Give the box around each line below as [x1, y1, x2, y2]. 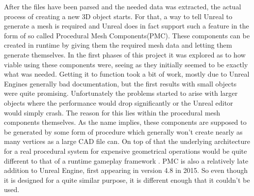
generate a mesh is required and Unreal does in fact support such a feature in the [4, 21, 249, 31]
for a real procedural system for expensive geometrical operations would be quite [4, 145, 247, 156]
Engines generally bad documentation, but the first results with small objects [4, 78, 237, 88]
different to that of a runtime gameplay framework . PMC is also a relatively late [4, 155, 249, 166]
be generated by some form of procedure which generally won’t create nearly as [4, 126, 243, 137]
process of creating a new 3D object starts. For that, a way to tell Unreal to [4, 11, 232, 21]
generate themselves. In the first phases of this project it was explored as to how [4, 49, 246, 59]
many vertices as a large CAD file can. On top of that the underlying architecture [4, 136, 251, 146]
